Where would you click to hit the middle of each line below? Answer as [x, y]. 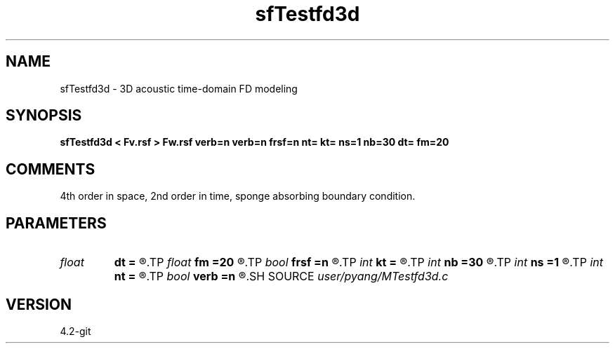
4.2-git [75, 331]
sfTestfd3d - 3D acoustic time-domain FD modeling [179, 88]
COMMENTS [51, 169]
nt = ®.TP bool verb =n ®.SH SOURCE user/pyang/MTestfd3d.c [281, 276]
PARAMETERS [56, 223]
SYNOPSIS [44, 116]
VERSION [39, 304]
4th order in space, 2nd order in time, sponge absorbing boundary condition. [238, 196]
